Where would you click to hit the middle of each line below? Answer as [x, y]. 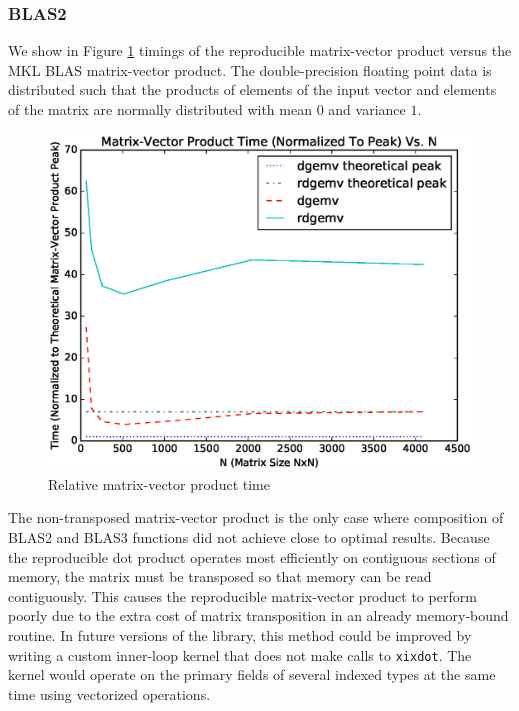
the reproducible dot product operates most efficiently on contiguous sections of [252, 556]
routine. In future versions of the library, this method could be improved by [240, 634]
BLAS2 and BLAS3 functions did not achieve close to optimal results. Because [249, 537]
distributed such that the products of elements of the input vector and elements [252, 89]
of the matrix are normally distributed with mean [160, 109]
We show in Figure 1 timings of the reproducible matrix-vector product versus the [260, 50]
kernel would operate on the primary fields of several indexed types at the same [252, 674]
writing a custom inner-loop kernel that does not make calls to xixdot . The [240, 654]
